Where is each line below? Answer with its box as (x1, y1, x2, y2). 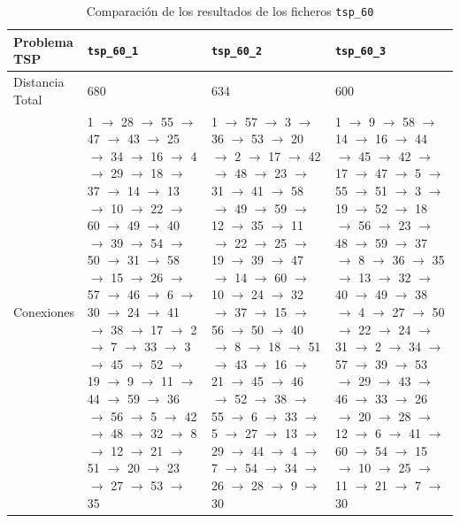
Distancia (13, 73, 65, 91)
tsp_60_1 (87, 45, 139, 58)
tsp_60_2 (211, 45, 263, 58)
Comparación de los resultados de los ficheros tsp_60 (86, 2, 374, 19)
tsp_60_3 (334, 45, 387, 58)
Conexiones (13, 303, 74, 321)
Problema (13, 32, 73, 50)
